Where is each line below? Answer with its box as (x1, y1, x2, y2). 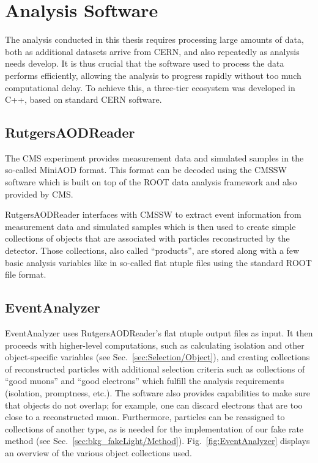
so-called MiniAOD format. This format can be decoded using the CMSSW (5, 163, 287, 176)
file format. (5, 268, 46, 281)
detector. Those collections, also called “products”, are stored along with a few (5, 244, 300, 257)
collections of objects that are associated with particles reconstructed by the (5, 232, 290, 245)
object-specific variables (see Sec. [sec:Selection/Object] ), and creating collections (5, 350, 310, 363)
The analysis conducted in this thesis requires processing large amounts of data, (5, 33, 304, 46)
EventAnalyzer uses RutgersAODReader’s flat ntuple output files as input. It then (5, 327, 313, 339)
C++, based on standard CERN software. (5, 93, 162, 106)
